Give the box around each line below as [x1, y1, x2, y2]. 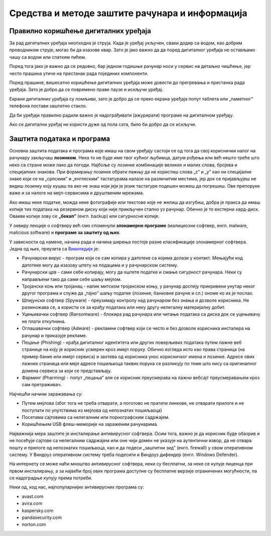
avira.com [22, 500, 43, 506]
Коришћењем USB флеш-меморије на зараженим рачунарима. [22, 421, 158, 427]
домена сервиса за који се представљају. [22, 368, 112, 374]
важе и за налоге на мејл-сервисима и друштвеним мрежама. [9, 190, 144, 196]
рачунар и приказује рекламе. [22, 332, 87, 338]
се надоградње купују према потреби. [9, 475, 92, 481]
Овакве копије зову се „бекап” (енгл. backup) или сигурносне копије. [9, 213, 160, 219]
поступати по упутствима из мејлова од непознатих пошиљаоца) [22, 407, 163, 413]
